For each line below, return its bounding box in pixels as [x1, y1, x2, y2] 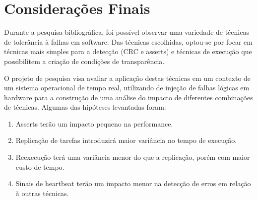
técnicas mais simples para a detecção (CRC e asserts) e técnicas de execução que [4, 46, 252, 57]
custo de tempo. [15, 161, 64, 172]
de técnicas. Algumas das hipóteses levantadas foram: [4, 102, 166, 112]
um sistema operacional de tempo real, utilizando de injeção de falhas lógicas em [4, 82, 250, 93]
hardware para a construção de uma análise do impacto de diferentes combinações [4, 92, 253, 102]
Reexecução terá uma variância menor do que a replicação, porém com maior [15, 152, 250, 162]
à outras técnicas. [15, 188, 69, 198]
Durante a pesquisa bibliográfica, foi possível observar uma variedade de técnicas [4, 27, 249, 37]
